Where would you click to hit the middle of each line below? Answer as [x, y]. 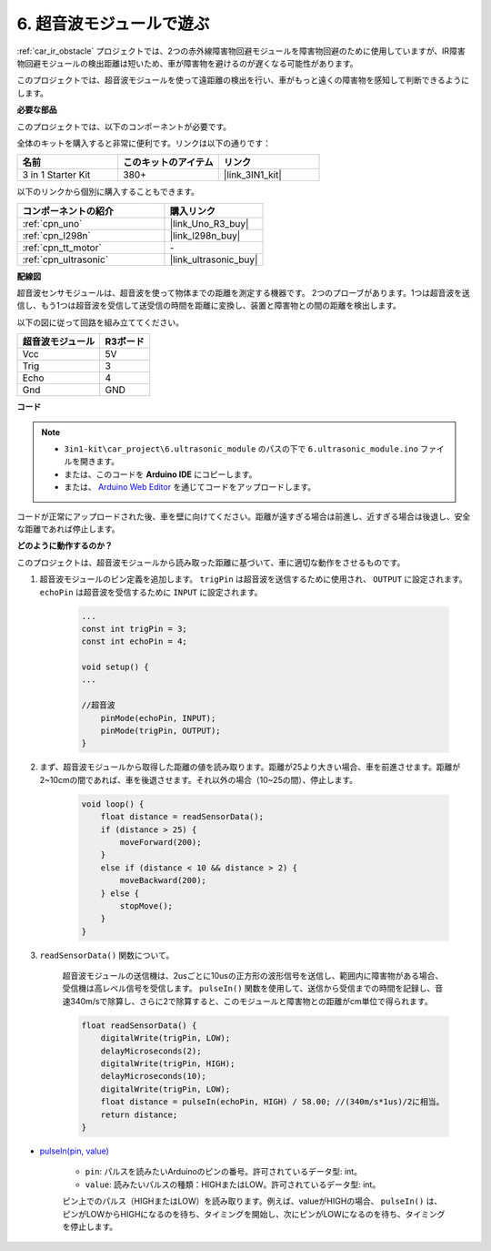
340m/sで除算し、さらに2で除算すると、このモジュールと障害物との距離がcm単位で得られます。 [251, 1001]
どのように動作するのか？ [65, 545]
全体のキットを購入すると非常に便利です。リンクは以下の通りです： [144, 143]
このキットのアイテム [168, 162]
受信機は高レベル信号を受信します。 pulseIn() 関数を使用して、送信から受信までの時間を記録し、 [249, 989]
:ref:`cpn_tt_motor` [62, 248]
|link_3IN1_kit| [252, 175]
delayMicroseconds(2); [151, 1051]
